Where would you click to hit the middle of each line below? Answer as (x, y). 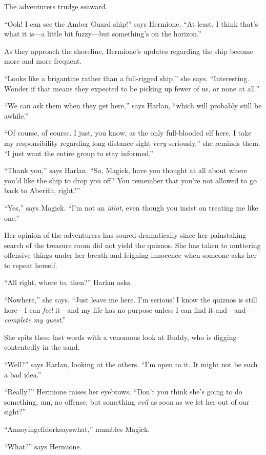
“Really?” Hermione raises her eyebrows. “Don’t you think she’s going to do (123, 392)
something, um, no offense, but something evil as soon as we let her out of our (127, 401)
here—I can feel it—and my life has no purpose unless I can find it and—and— (129, 309)
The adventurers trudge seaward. (56, 6)
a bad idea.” (23, 374)
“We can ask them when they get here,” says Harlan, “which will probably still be (133, 106)
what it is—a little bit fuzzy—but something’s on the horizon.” (103, 34)
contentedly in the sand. (42, 347)
